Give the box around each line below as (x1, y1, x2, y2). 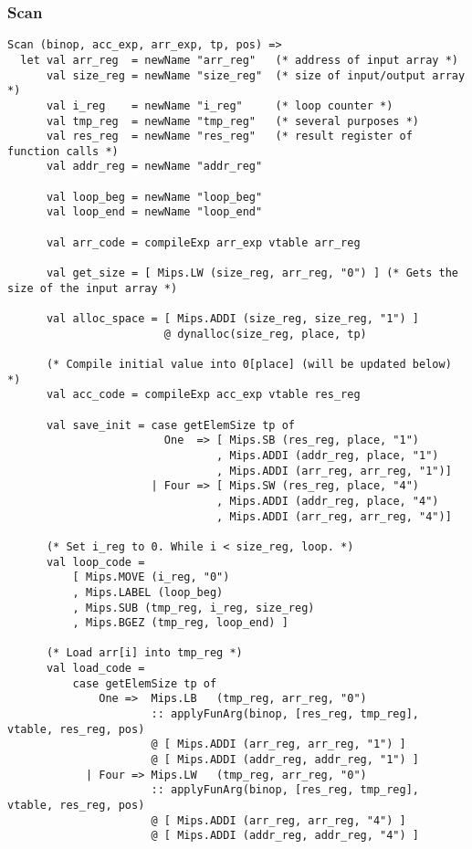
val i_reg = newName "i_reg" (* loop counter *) (46, 99, 393, 112)
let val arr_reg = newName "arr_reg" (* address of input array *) (20, 53, 458, 67)
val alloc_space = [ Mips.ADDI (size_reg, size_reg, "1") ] (46, 312, 420, 326)
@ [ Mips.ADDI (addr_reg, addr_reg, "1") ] (151, 753, 420, 767)
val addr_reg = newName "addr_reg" (46, 160, 263, 173)
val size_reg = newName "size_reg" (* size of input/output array (46, 68, 466, 82)
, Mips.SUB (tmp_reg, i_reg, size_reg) (72, 601, 315, 614)
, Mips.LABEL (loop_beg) (72, 585, 224, 599)
